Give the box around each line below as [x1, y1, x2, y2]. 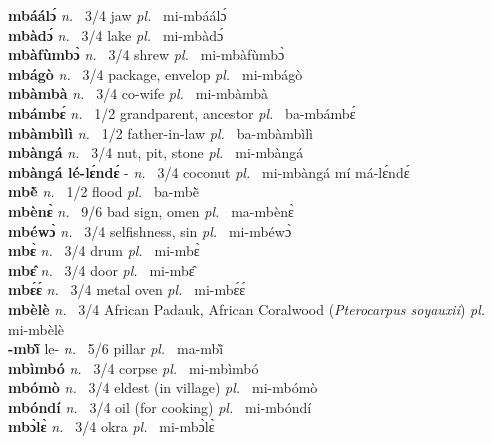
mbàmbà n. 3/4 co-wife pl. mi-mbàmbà [8, 83, 269, 104]
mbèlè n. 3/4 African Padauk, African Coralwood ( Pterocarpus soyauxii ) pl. [8, 298, 486, 319]
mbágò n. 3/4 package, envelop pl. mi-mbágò [8, 63, 303, 84]
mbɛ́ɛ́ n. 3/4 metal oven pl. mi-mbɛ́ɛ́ [8, 279, 246, 300]
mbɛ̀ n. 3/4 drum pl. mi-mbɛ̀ [8, 240, 200, 261]
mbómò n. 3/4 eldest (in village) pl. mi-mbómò [8, 377, 318, 398]
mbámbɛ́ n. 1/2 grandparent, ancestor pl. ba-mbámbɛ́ [8, 102, 356, 123]
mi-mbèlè [8, 318, 64, 339]
